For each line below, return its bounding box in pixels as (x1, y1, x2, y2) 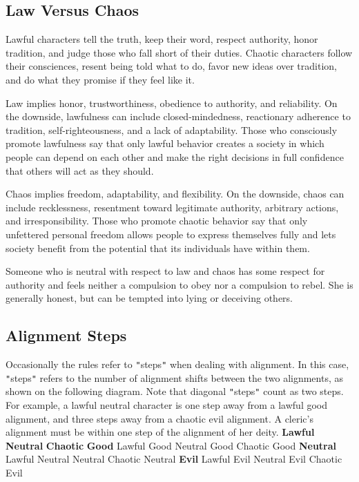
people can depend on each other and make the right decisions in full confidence (6, 149, 344, 164)
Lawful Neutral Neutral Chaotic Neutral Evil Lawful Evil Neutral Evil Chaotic (6, 452, 342, 466)
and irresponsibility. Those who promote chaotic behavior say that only (6, 213, 308, 228)
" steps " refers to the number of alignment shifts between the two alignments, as (6, 370, 344, 385)
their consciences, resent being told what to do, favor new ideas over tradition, (6, 59, 337, 73)
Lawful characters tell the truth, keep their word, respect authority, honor (6, 32, 318, 46)
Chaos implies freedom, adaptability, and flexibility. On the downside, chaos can (6, 186, 345, 201)
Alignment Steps (6, 325, 127, 346)
